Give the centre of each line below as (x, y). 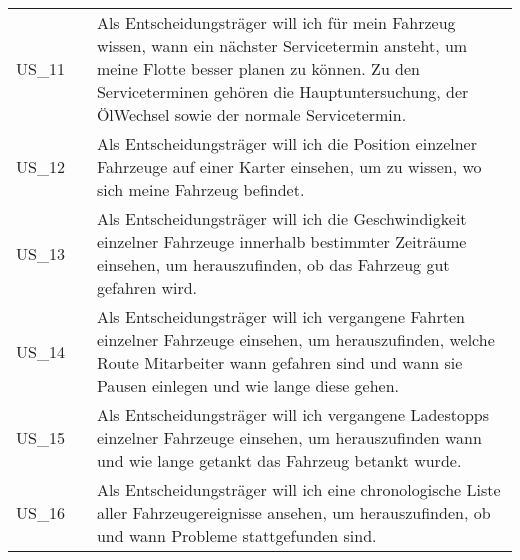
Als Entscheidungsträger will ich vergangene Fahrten (280, 316)
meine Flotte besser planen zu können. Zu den (258, 68)
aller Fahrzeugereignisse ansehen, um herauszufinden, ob (293, 512)
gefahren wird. (147, 287)
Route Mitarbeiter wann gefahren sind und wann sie (279, 362)
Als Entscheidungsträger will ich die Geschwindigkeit (281, 218)
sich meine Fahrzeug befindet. (200, 189)
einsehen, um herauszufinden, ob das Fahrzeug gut (273, 264)
